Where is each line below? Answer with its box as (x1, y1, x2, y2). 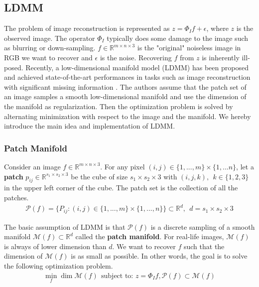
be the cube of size (71, 171, 128, 181)
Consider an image (4, 161, 61, 171)
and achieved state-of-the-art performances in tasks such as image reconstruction (4, 72, 251, 82)
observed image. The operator (4, 32, 95, 43)
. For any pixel (100, 161, 145, 171)
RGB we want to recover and (4, 52, 93, 62)
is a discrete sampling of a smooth (150, 221, 255, 232)
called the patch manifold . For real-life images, (75, 231, 224, 242)
